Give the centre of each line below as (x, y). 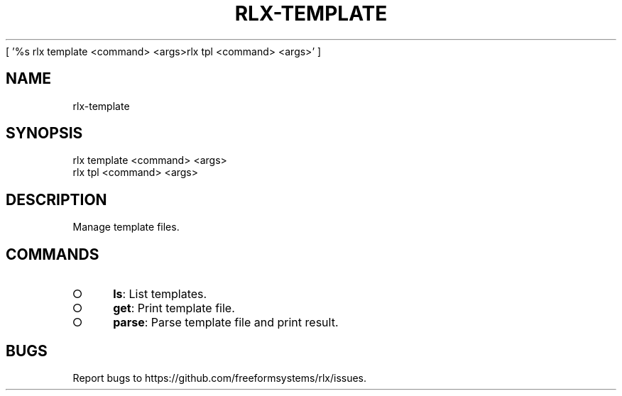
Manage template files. (126, 227)
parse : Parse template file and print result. (226, 323)
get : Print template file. (174, 308)
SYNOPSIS (44, 133)
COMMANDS (53, 254)
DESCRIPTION (56, 199)
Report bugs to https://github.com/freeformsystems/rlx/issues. (220, 378)
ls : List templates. (160, 294)
